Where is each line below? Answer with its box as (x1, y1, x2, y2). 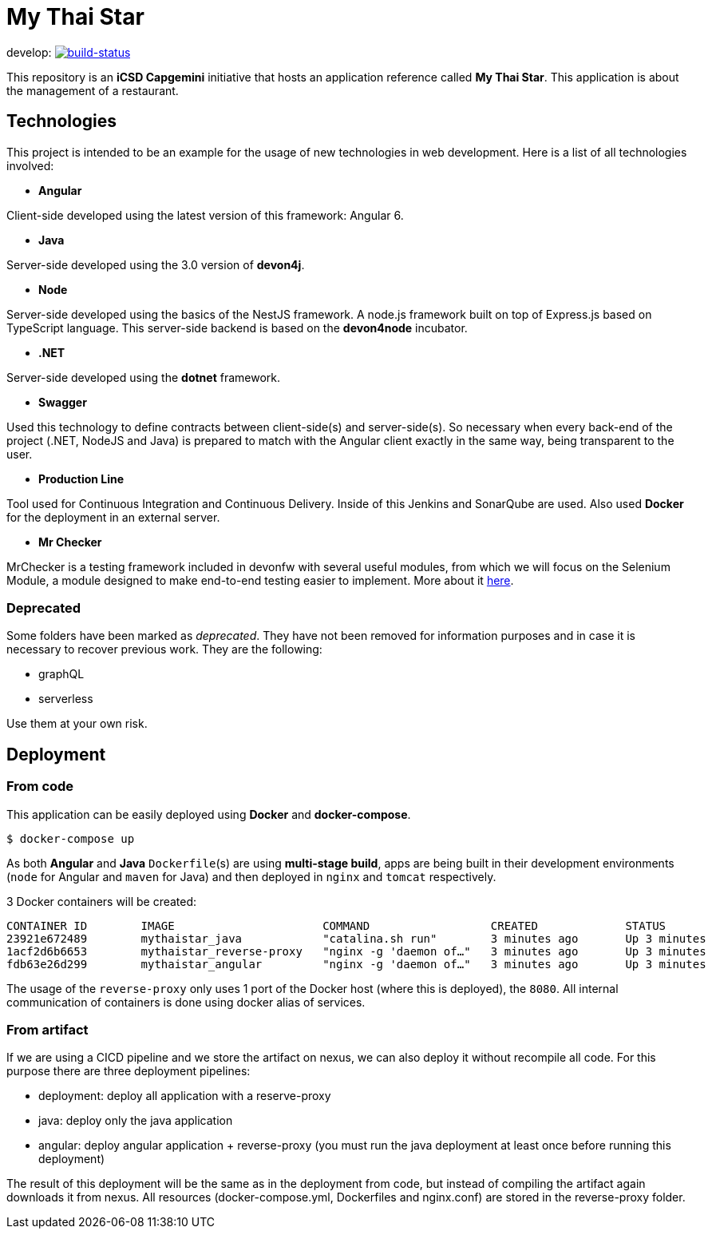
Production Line (38, 471, 125, 486)
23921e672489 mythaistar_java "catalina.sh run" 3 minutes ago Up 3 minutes (6, 931, 706, 945)
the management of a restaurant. (6, 83, 179, 97)
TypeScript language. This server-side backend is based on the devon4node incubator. (6, 320, 468, 335)
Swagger (38, 395, 87, 409)
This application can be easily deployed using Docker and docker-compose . (6, 807, 411, 821)
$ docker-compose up (6, 832, 135, 845)
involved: (6, 158, 54, 173)
